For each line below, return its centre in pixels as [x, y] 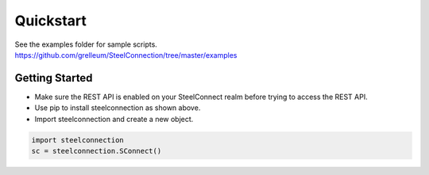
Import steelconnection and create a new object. [114, 119]
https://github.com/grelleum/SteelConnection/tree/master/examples [126, 55]
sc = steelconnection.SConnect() [97, 151]
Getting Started [54, 78]
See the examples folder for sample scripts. [86, 44]
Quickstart [51, 21]
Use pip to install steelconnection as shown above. [118, 108]
